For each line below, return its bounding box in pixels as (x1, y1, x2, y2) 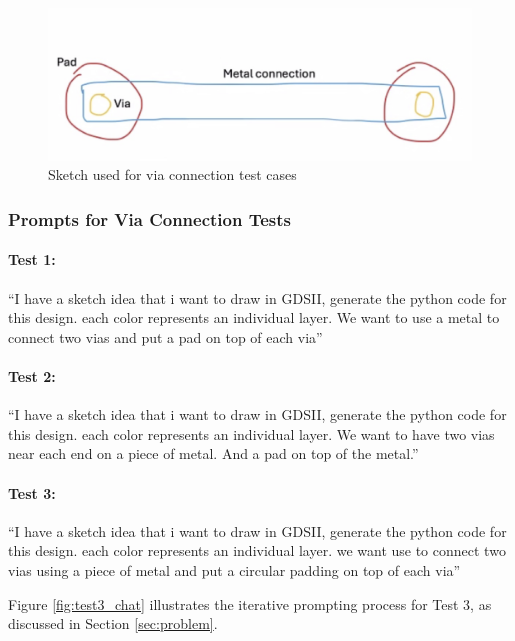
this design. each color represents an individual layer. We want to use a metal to (8, 307, 500, 328)
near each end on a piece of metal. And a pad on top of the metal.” (8, 443, 419, 464)
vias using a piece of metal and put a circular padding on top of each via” (8, 559, 461, 580)
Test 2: (8, 365, 56, 386)
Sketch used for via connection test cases (48, 164, 297, 185)
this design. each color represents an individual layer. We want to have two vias (8, 423, 495, 444)
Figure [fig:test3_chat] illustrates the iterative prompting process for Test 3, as (8, 593, 492, 614)
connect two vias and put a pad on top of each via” (8, 326, 323, 347)
